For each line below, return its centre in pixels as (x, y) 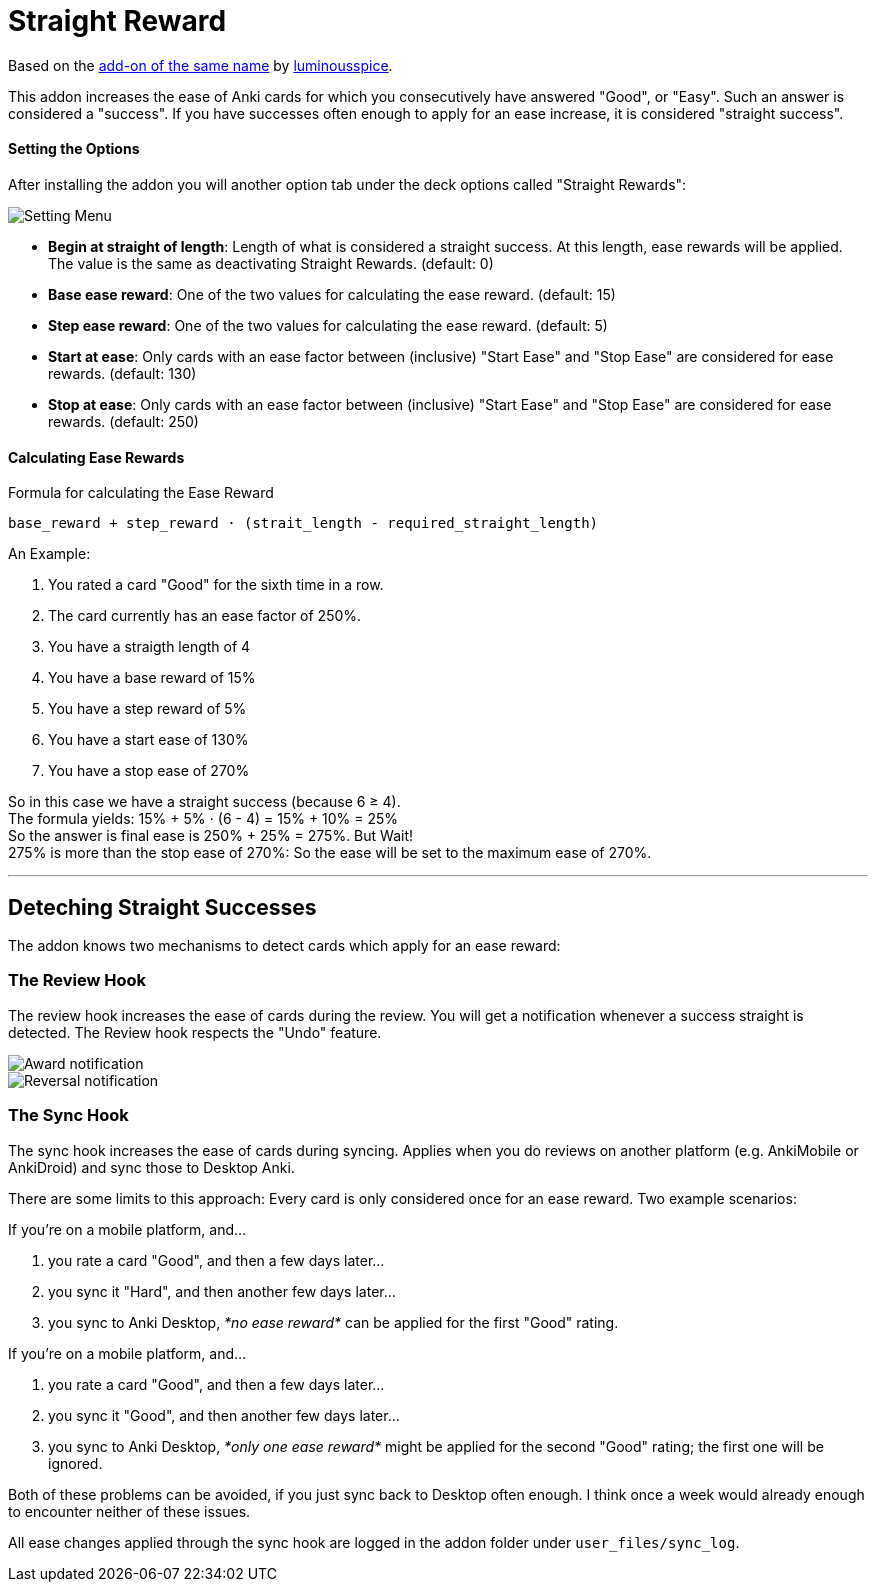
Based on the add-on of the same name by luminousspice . (200, 65)
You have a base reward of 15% (152, 678)
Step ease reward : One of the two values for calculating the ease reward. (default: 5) (328, 325)
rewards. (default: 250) (123, 421)
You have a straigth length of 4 (149, 647)
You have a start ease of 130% (148, 740)
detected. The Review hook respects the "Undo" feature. (195, 1032)
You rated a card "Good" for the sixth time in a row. (216, 585)
